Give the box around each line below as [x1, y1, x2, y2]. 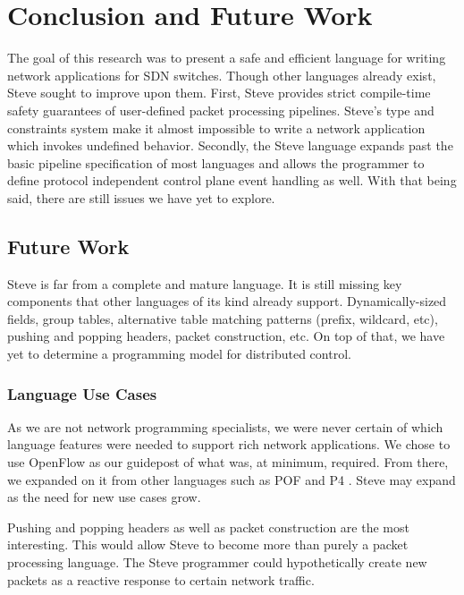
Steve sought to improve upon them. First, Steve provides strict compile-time [7, 83, 431, 102]
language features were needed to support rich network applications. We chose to [7, 435, 451, 454]
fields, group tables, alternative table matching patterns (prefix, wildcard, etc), [7, 309, 438, 327]
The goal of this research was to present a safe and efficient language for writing [7, 48, 446, 67]
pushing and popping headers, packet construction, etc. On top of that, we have [7, 327, 445, 345]
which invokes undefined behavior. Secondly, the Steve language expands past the [7, 136, 453, 155]
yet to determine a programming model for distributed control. [7, 344, 351, 363]
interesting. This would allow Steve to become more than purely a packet [7, 535, 409, 554]
